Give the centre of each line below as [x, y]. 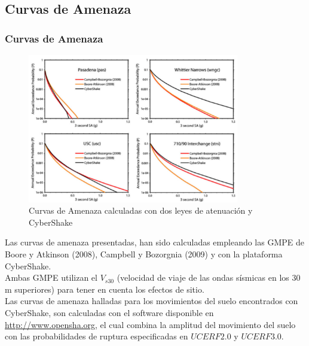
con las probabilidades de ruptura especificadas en [97, 336]
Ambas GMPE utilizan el [51, 277]
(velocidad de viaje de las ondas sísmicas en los [203, 277]
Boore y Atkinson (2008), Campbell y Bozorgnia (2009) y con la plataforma [144, 254]
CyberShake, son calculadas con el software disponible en [109, 312]
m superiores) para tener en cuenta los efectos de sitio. [105, 289]
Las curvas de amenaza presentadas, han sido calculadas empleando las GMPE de [154, 242]
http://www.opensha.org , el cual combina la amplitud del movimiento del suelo [150, 324]
